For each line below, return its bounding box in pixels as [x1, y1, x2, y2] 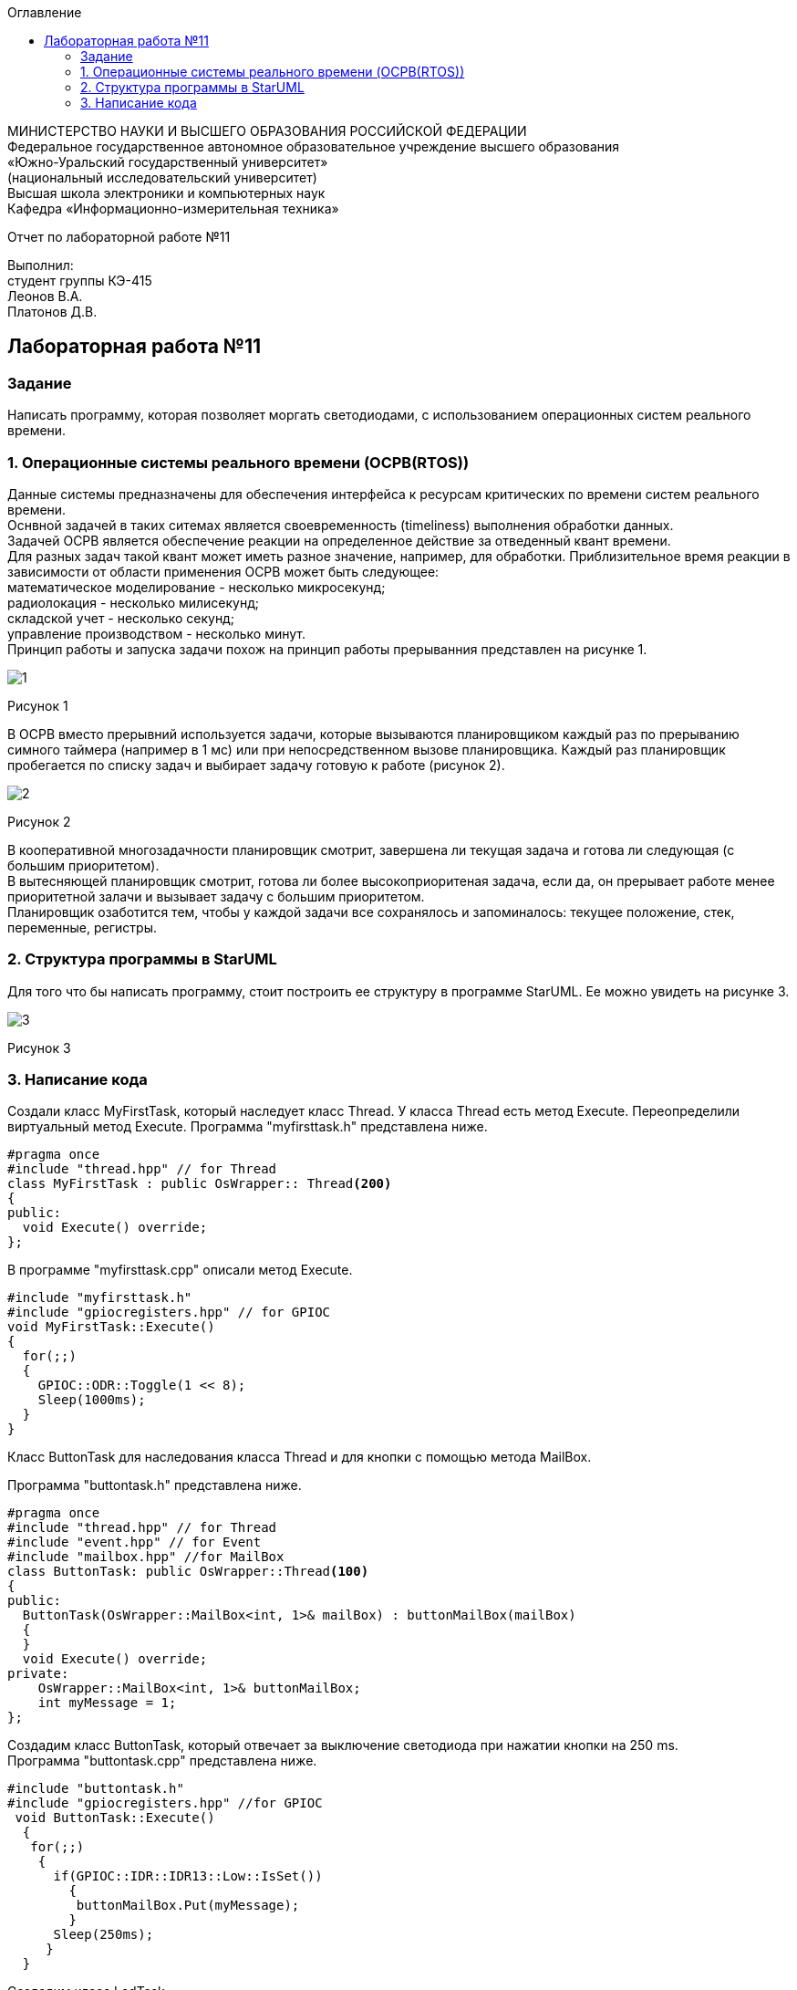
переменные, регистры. [7, 919, 157, 935]
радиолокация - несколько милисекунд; [7, 594, 260, 610]
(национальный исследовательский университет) [7, 170, 317, 185]
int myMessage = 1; [37, 1695, 177, 1711]
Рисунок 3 [7, 1039, 71, 1056]
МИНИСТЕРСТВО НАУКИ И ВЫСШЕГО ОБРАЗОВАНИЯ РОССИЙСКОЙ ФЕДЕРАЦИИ [7, 123, 527, 139]
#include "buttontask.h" [7, 1781, 184, 1797]
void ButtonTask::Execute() [15, 1810, 215, 1826]
